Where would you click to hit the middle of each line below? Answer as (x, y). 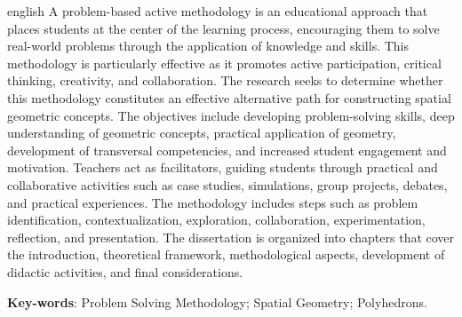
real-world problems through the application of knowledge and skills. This (208, 46)
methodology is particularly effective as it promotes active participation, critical (224, 63)
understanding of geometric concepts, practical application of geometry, (202, 133)
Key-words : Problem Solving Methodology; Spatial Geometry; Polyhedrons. (217, 301)
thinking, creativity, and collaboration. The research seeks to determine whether (225, 80)
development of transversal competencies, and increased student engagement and (227, 150)
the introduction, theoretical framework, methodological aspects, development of (226, 254)
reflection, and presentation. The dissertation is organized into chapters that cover (231, 237)
